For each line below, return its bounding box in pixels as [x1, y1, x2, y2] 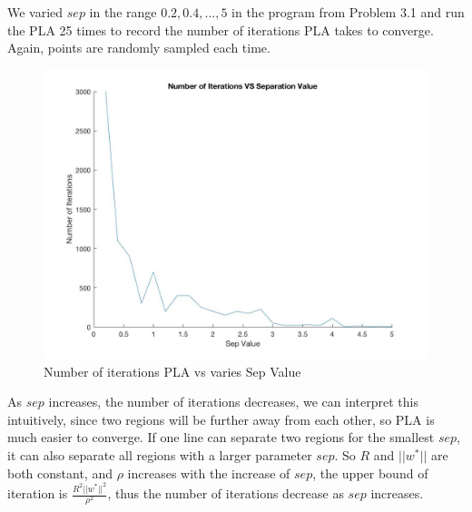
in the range [89, 3, 157, 22]
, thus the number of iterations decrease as [107, 484, 344, 502]
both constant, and [7, 463, 113, 482]
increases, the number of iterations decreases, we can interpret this [48, 392, 418, 411]
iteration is [7, 484, 68, 502]
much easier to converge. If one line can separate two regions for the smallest [7, 428, 435, 447]
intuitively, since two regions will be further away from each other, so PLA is [7, 409, 435, 428]
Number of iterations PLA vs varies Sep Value [44, 361, 301, 380]
